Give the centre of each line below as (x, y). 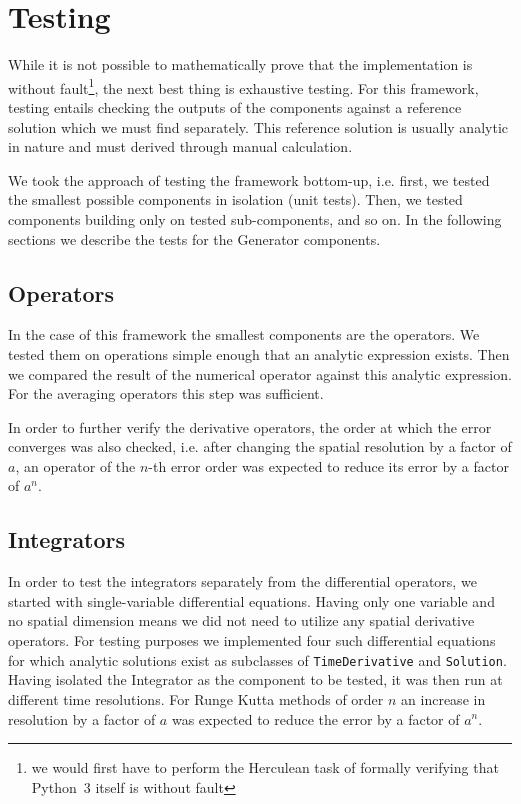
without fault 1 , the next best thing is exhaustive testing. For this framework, (243, 86)
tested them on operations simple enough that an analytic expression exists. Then (259, 353)
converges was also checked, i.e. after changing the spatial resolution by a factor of (260, 446)
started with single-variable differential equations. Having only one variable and (251, 600)
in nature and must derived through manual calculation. (180, 146)
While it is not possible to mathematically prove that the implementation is (240, 64)
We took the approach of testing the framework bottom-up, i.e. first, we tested (249, 179)
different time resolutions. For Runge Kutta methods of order (196, 698)
